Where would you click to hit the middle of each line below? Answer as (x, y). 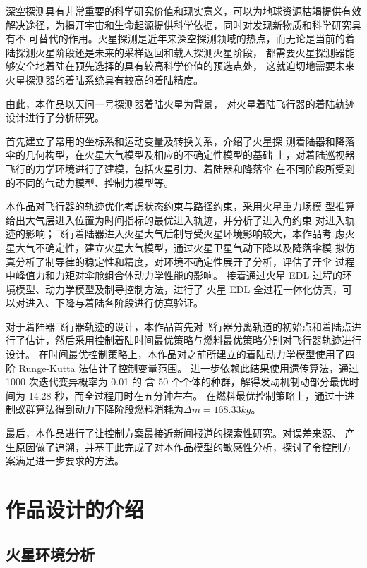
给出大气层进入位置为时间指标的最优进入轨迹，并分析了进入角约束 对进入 (175, 220)
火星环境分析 (50, 554)
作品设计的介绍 (75, 509)
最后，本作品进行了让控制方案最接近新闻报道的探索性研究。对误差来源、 (174, 433)
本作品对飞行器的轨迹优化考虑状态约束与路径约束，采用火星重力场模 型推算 (180, 206)
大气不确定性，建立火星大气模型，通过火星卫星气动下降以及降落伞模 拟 (180, 247)
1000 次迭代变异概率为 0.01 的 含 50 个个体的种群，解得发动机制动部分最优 (178, 382)
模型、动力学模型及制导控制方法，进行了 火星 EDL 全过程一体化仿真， (179, 289)
